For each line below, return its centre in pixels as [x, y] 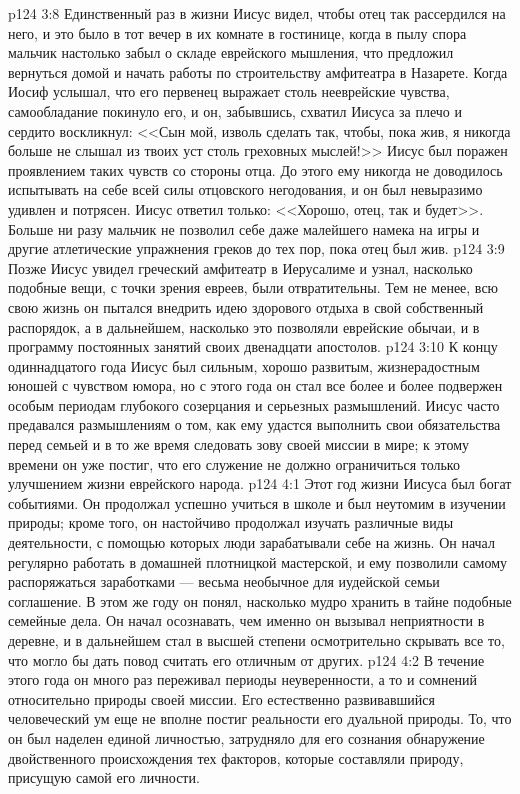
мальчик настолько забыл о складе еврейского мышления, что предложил [231, 52]
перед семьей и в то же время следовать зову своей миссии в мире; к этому [239, 444]
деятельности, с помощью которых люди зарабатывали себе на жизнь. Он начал [251, 542]
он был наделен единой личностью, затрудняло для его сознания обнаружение [246, 737]
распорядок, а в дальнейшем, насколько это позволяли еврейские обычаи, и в [244, 326]
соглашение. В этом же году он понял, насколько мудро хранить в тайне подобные [260, 600]
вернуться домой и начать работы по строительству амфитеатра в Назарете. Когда [258, 71]
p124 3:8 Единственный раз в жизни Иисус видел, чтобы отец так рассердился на [257, 13]
